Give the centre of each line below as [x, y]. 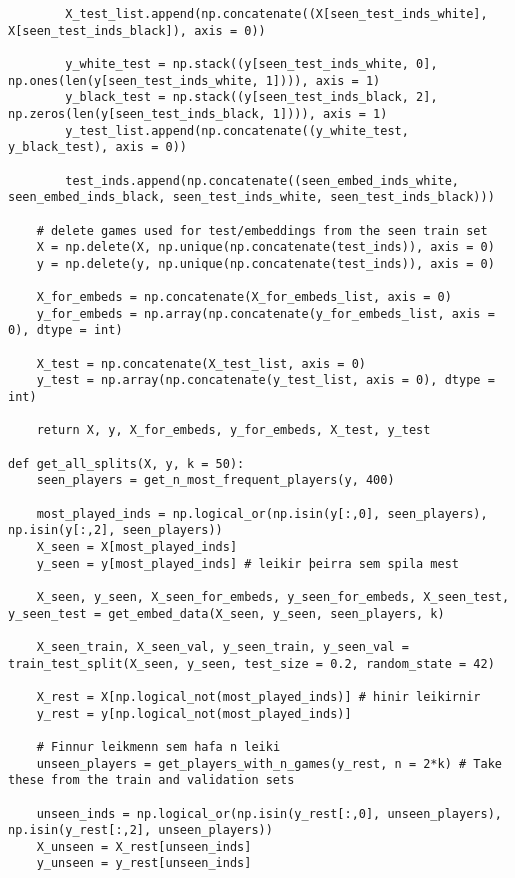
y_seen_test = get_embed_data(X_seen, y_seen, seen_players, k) [226, 613]
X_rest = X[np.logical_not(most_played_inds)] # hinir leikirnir [258, 696]
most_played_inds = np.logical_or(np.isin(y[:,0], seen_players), [262, 513]
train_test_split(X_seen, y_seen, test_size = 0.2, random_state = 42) [251, 663]
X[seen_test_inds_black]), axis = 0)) [137, 30]
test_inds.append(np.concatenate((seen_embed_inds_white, [262, 180]
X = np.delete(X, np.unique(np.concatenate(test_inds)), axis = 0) [265, 247]
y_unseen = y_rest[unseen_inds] [144, 863]
